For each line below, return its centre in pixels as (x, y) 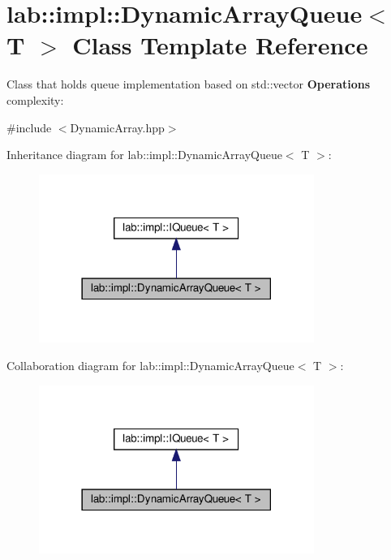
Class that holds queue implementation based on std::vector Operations (189, 84)
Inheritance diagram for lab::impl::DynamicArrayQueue (144, 155)
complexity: (35, 99)
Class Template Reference (220, 45)
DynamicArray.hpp (117, 127)
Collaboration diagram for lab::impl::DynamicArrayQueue (150, 365)
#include (29, 127)
